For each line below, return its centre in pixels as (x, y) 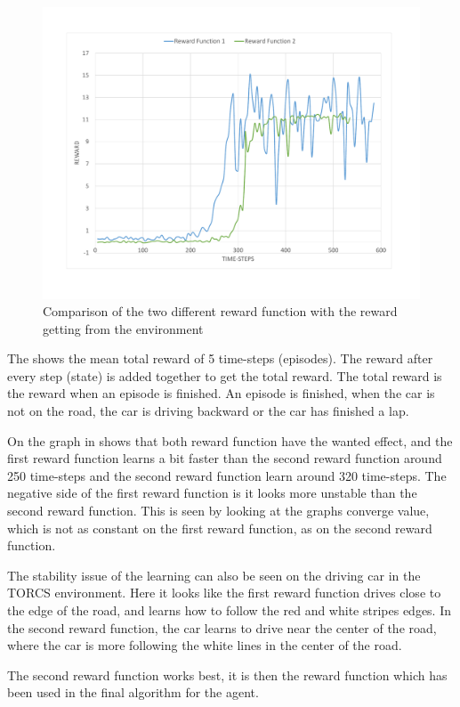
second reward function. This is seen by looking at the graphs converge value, (218, 511)
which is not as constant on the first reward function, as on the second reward (220, 528)
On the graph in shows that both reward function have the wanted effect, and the (230, 440)
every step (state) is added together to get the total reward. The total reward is (225, 375)
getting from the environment (123, 328)
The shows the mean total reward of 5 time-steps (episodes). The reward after (220, 358)
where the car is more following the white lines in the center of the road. (205, 645)
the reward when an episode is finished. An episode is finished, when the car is (221, 393)
